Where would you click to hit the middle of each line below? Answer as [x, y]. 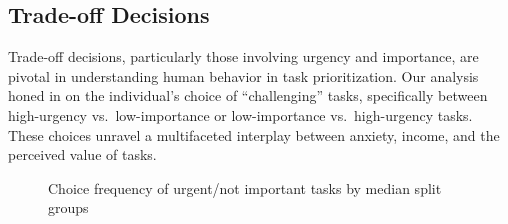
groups [68, 207]
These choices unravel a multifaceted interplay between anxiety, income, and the [254, 134]
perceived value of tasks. [82, 154]
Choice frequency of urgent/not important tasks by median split [245, 187]
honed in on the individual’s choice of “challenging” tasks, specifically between [248, 95]
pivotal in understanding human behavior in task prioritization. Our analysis [243, 75]
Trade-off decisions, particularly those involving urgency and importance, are [243, 56]
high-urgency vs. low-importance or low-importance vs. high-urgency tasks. [240, 114]
